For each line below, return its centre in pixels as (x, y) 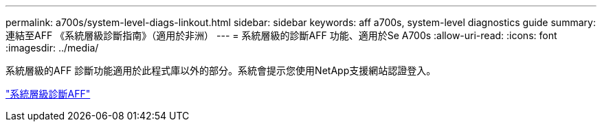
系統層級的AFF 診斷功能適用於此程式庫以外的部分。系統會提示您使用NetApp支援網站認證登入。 (221, 70)
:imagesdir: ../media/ (52, 48)
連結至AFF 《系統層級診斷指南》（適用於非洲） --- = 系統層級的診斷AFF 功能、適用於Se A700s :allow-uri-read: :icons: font (281, 35)
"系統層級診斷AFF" (48, 94)
